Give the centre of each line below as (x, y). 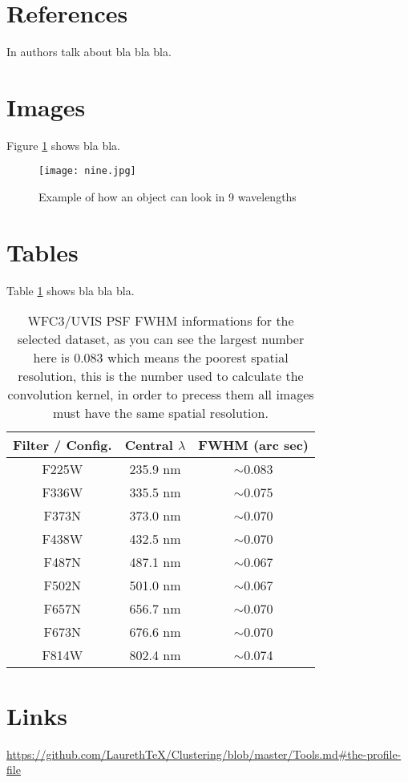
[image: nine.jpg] (87, 171)
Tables (42, 251)
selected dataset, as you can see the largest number (161, 339)
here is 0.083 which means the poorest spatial (161, 358)
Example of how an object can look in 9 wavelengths (168, 197)
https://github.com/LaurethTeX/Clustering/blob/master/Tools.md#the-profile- (204, 754)
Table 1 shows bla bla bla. (71, 290)
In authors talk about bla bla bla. (89, 52)
